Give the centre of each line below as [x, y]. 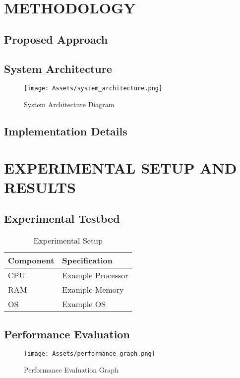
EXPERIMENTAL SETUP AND [120, 167]
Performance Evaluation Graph [71, 370]
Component [31, 260]
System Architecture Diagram [69, 104]
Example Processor [95, 275]
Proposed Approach [56, 39]
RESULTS [40, 187]
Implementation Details [66, 131]
